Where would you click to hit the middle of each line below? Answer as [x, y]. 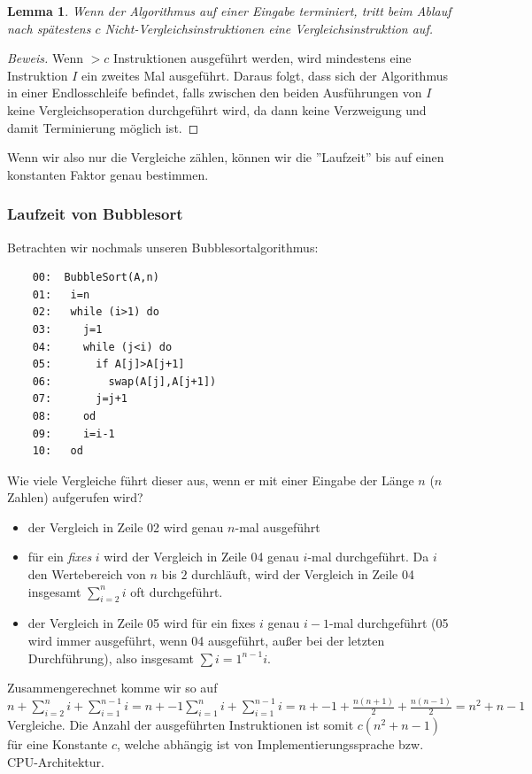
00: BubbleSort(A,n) [96, 278]
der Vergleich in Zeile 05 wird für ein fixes [142, 623]
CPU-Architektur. [56, 761]
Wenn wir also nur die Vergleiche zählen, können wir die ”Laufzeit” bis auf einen [226, 157]
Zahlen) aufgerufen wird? [75, 497]
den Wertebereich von [87, 574]
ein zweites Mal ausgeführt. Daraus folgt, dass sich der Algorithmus [265, 75]
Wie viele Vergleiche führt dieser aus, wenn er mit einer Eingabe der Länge [211, 480]
